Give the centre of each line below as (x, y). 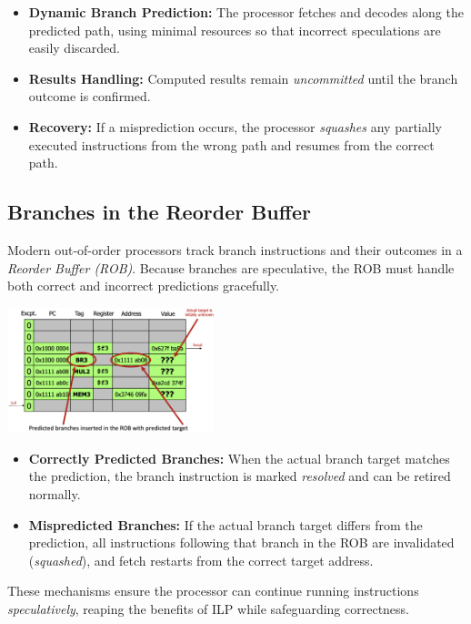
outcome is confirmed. (90, 96)
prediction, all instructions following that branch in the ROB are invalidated (241, 542)
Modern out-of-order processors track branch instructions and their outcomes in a (235, 249)
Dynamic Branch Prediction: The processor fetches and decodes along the (246, 12)
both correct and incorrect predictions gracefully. (144, 286)
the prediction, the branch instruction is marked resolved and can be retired (240, 476)
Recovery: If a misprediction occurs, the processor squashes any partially (235, 126)
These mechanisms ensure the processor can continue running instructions (213, 591)
